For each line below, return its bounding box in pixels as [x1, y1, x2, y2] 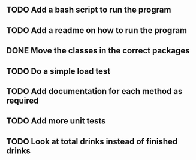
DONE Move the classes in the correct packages [6, 46, 190, 56]
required [6, 95, 39, 105]
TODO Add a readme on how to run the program [6, 25, 188, 35]
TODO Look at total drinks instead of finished [6, 136, 178, 146]
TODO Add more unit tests [6, 116, 106, 126]
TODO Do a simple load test [6, 66, 111, 76]
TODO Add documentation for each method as [6, 86, 183, 96]
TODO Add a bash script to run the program [6, 5, 171, 15]
